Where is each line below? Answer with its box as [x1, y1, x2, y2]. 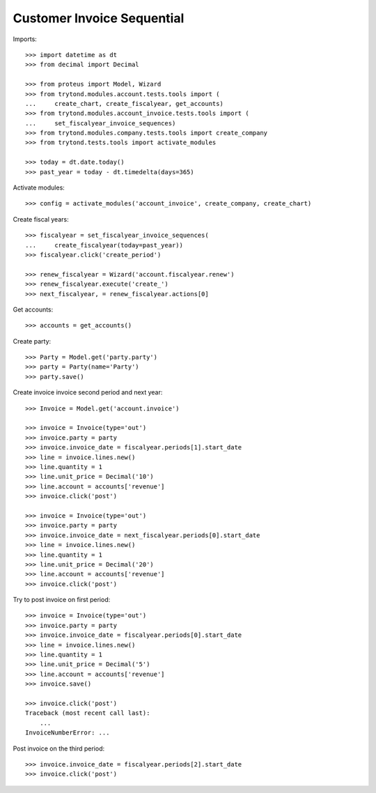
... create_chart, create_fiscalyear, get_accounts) [25, 100, 224, 107]
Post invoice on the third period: [13, 744, 104, 753]
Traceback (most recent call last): [25, 709, 150, 717]
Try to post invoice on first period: [13, 596, 111, 604]
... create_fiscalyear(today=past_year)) [25, 241, 184, 249]
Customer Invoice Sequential [13, 10, 185, 26]
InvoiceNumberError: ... [25, 729, 110, 737]
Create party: [13, 337, 52, 345]
